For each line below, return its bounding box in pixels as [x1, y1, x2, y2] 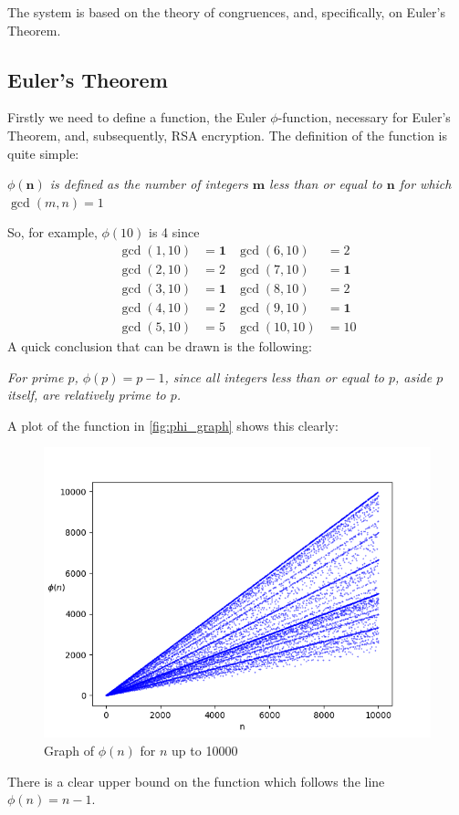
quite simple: [7, 143, 79, 162]
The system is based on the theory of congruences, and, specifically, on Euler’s [7, 3, 445, 21]
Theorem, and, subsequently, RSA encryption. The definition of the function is [7, 125, 448, 144]
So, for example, [7, 223, 98, 242]
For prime [7, 367, 64, 386]
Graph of [44, 741, 94, 760]
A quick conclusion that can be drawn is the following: [7, 337, 312, 356]
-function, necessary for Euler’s [277, 108, 451, 127]
